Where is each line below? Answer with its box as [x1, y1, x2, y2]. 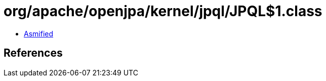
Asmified [24, 29, 54, 38]
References [4, 47, 63, 60]
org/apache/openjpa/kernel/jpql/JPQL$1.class [4, 3, 322, 20]
